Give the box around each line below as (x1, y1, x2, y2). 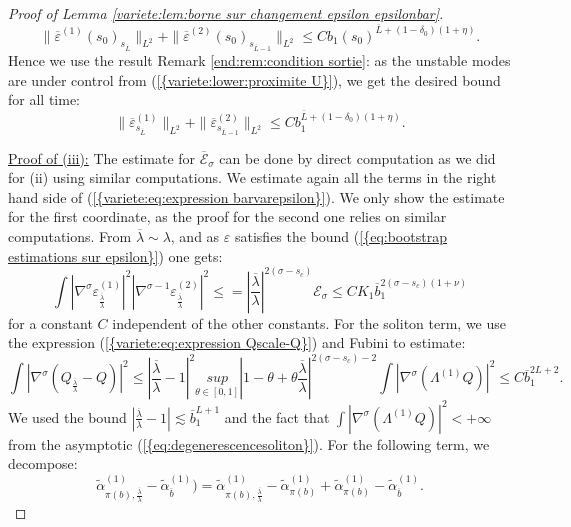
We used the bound (8, 406, 127, 427)
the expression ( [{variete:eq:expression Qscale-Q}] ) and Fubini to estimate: (8, 332, 466, 353)
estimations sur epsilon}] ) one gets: (8, 245, 223, 266)
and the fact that (224, 406, 330, 427)
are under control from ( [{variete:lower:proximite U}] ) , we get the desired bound (8, 69, 501, 90)
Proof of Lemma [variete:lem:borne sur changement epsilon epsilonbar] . (8, 3, 444, 23)
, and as (170, 225, 220, 246)
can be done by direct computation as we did (219, 147, 496, 168)
